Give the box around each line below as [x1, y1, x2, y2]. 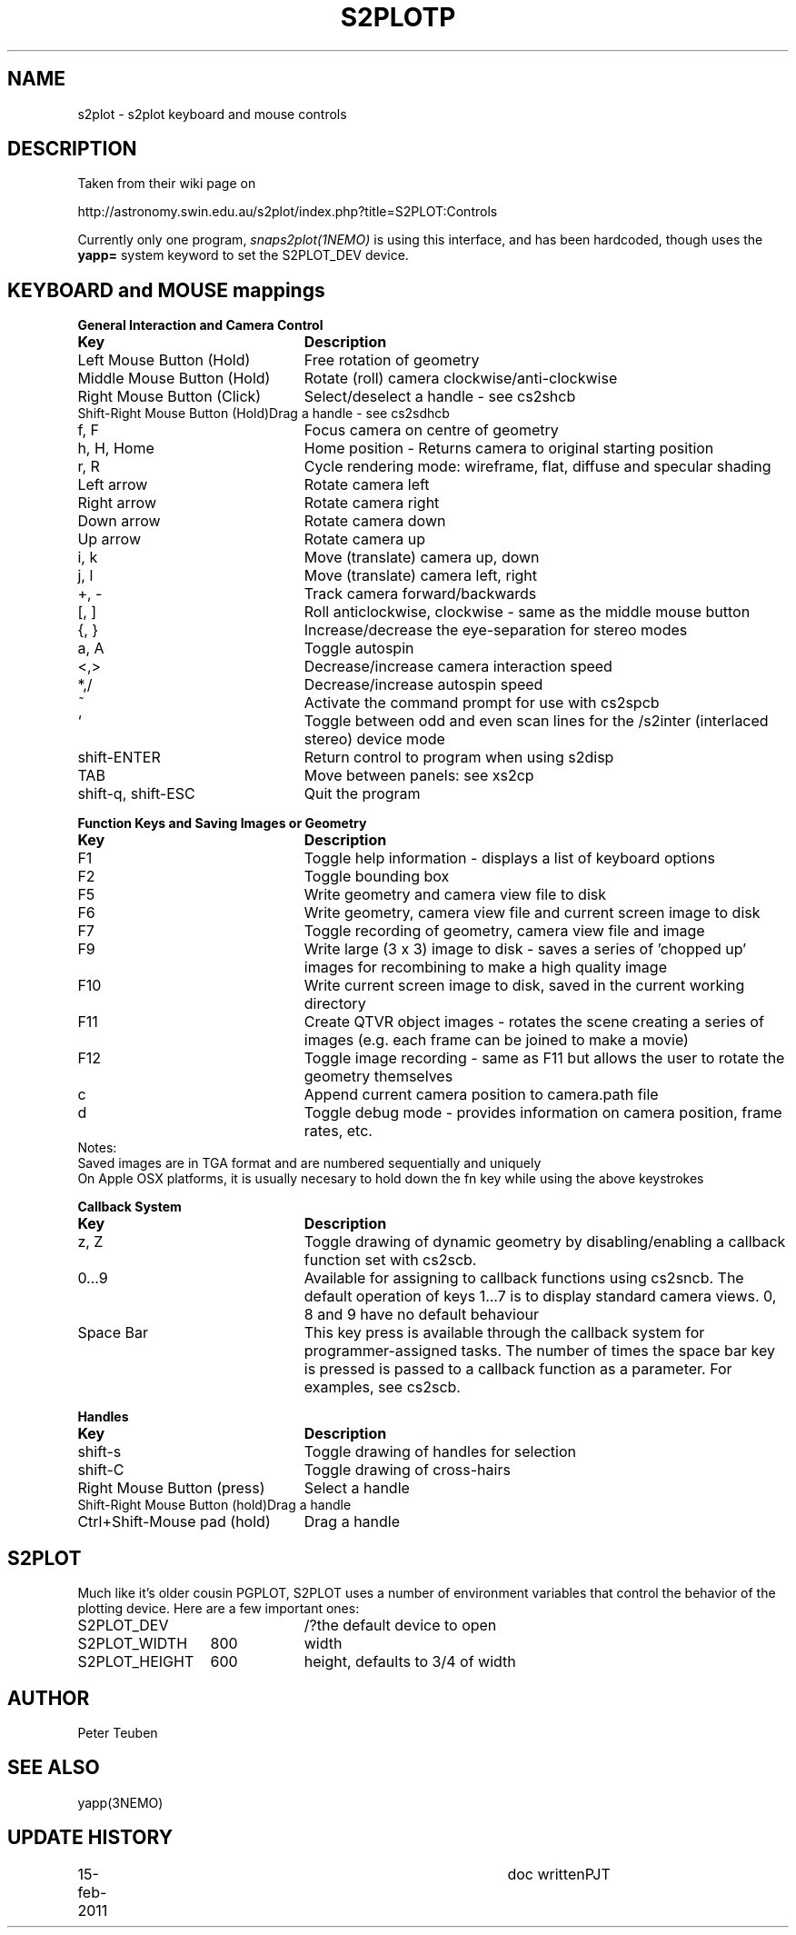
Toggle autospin [303, 639, 414, 658]
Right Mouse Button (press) [77, 1479, 265, 1498]
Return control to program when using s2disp [303, 748, 614, 767]
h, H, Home [77, 439, 154, 458]
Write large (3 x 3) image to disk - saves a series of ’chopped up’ [303, 940, 747, 959]
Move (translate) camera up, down [303, 548, 540, 567]
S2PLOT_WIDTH [77, 1634, 188, 1653]
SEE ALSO [7, 1756, 100, 1780]
